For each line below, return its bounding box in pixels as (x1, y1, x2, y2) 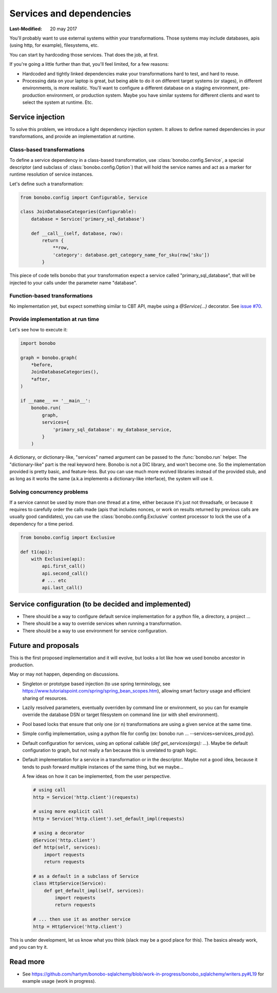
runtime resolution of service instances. (9, 171, 93, 177)
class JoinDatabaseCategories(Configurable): (20, 209, 137, 215)
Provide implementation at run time (9, 316, 100, 323)
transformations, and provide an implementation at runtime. (9, 134, 135, 140)
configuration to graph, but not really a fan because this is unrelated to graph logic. (22, 747, 198, 753)
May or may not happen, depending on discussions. (9, 671, 120, 678)
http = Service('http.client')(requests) (33, 794, 139, 800)
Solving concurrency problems (9, 489, 88, 496)
